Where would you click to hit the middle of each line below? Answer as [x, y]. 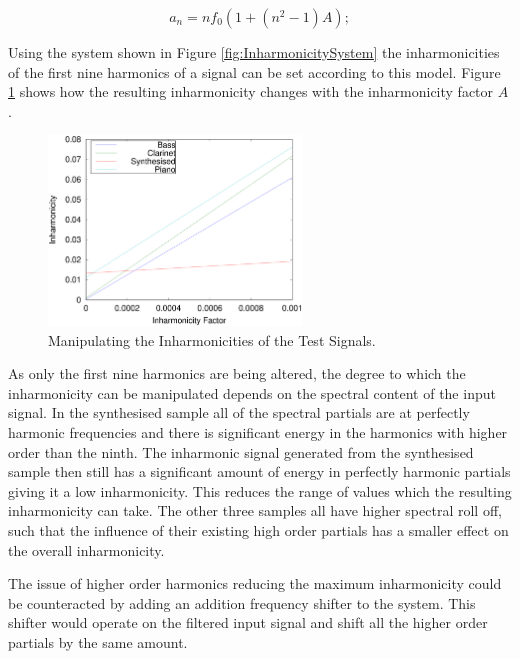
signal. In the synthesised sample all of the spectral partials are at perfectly [239, 412]
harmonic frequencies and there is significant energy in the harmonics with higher [258, 432]
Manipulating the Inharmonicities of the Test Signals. [212, 339]
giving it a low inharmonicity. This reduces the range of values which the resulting [260, 490]
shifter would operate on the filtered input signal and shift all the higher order [248, 622]
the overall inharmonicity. [86, 549]
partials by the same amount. [98, 642]
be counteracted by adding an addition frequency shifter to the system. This [242, 602]
